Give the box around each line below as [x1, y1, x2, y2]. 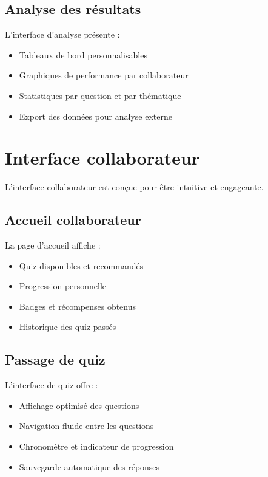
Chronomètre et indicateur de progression [19, 440, 174, 453]
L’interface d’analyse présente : [5, 28, 120, 41]
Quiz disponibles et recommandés [19, 259, 144, 272]
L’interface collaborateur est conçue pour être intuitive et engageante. [5, 180, 264, 193]
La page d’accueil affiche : [5, 239, 101, 252]
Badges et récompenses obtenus [19, 300, 136, 312]
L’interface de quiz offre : [5, 379, 98, 391]
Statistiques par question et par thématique [19, 89, 181, 101]
